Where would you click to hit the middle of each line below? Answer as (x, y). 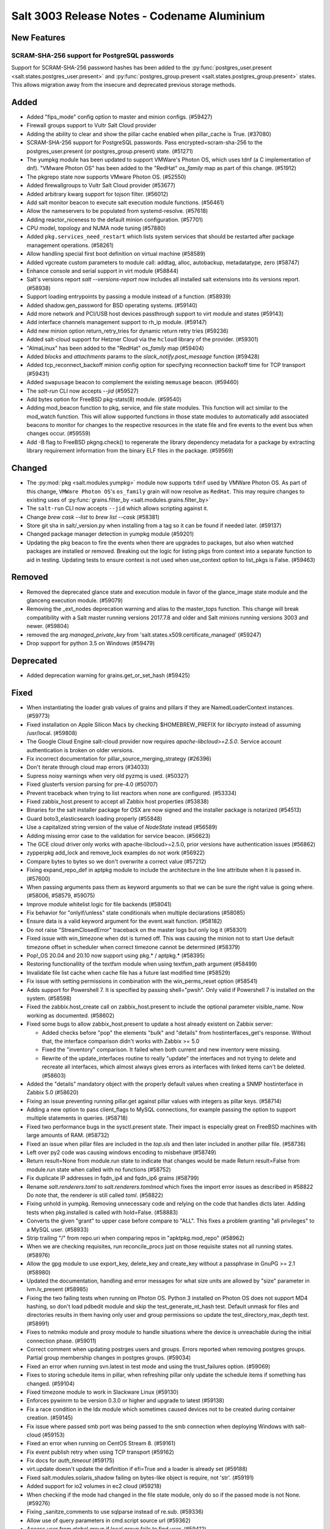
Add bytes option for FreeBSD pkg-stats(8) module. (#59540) (104, 399)
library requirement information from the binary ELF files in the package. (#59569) (130, 451)
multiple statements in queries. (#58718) (77, 1118)
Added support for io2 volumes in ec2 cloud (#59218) (94, 1486)
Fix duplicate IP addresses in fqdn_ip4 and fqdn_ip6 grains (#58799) (113, 1178)
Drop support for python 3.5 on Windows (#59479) (91, 643)
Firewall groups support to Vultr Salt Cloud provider (91, 125)
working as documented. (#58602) (71, 1015)
